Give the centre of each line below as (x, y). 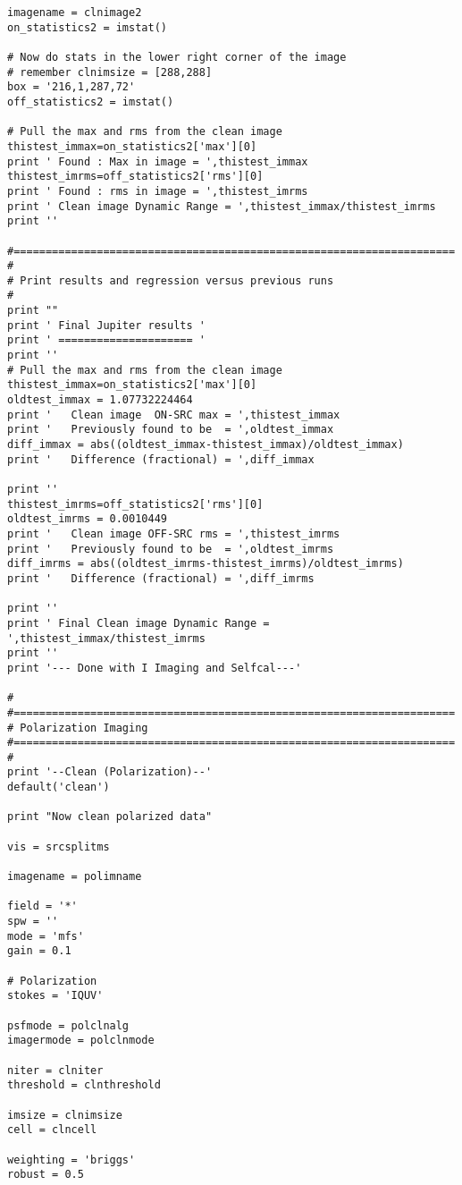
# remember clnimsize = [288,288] (110, 72)
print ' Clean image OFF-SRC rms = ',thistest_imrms (174, 533)
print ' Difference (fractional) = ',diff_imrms (161, 578)
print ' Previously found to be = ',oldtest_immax (171, 430)
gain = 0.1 (39, 951)
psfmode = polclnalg (68, 1025)
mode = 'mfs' (46, 936)
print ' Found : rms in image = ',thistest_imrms (158, 191)
